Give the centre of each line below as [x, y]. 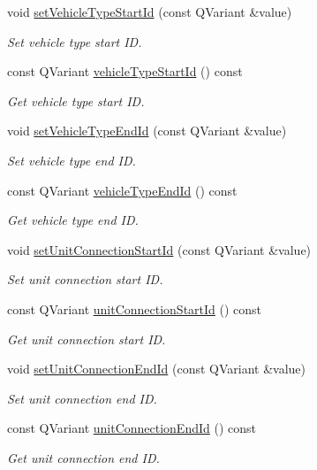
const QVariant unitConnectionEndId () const [132, 428]
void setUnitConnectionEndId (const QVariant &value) [157, 369]
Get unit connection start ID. [87, 339]
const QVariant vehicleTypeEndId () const [122, 190]
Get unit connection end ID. [83, 457]
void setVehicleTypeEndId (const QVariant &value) [147, 131]
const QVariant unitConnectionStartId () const [135, 308]
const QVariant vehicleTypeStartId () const [125, 71]
